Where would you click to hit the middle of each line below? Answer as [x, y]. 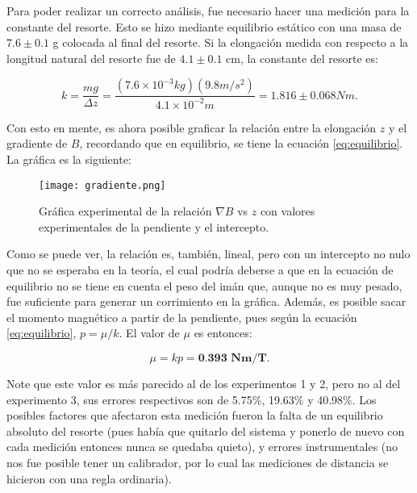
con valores [288, 211]
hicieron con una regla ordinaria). [89, 478]
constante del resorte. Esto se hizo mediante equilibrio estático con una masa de [204, 26]
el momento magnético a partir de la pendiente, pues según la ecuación [182, 317]
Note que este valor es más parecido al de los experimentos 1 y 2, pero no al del [204, 383]
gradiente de [37, 143]
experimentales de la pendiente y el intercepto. [154, 226]
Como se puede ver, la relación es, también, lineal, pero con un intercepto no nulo [208, 254]
